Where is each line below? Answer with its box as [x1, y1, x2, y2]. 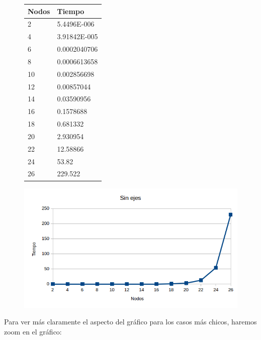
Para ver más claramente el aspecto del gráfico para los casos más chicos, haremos [4, 316, 257, 327]
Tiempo [57, 6, 84, 16]
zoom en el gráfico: [4, 326, 62, 337]
